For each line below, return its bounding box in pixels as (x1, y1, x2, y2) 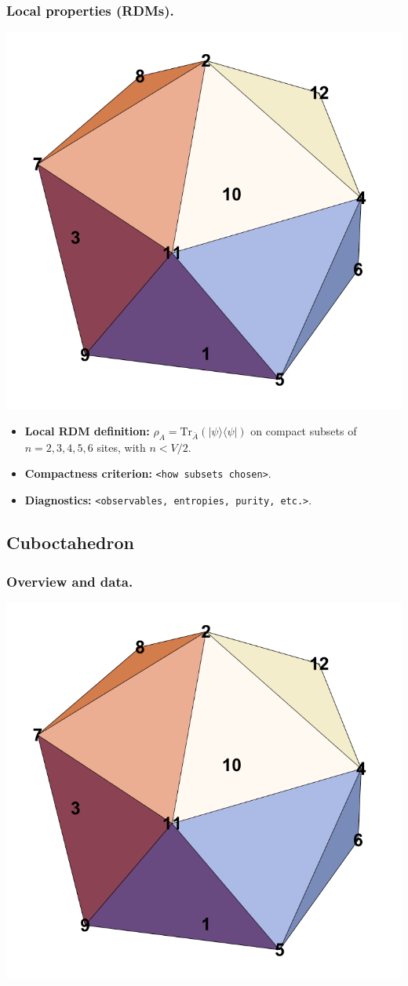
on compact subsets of (250, 423, 357, 439)
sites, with (97, 438, 146, 455)
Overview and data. (6, 571, 133, 591)
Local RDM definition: (24, 423, 150, 439)
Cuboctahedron (6, 530, 134, 555)
